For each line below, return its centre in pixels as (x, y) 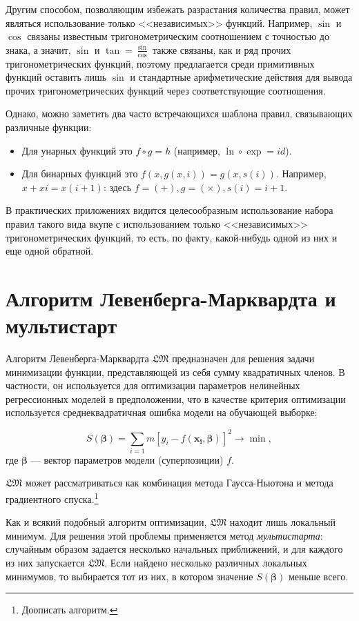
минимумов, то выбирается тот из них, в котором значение (129, 576)
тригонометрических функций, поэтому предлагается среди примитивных (160, 63)
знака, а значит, (38, 49)
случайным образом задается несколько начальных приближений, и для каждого (174, 549)
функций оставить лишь (56, 77)
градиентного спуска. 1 (52, 498)
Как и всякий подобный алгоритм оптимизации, (106, 522)
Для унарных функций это (77, 150)
